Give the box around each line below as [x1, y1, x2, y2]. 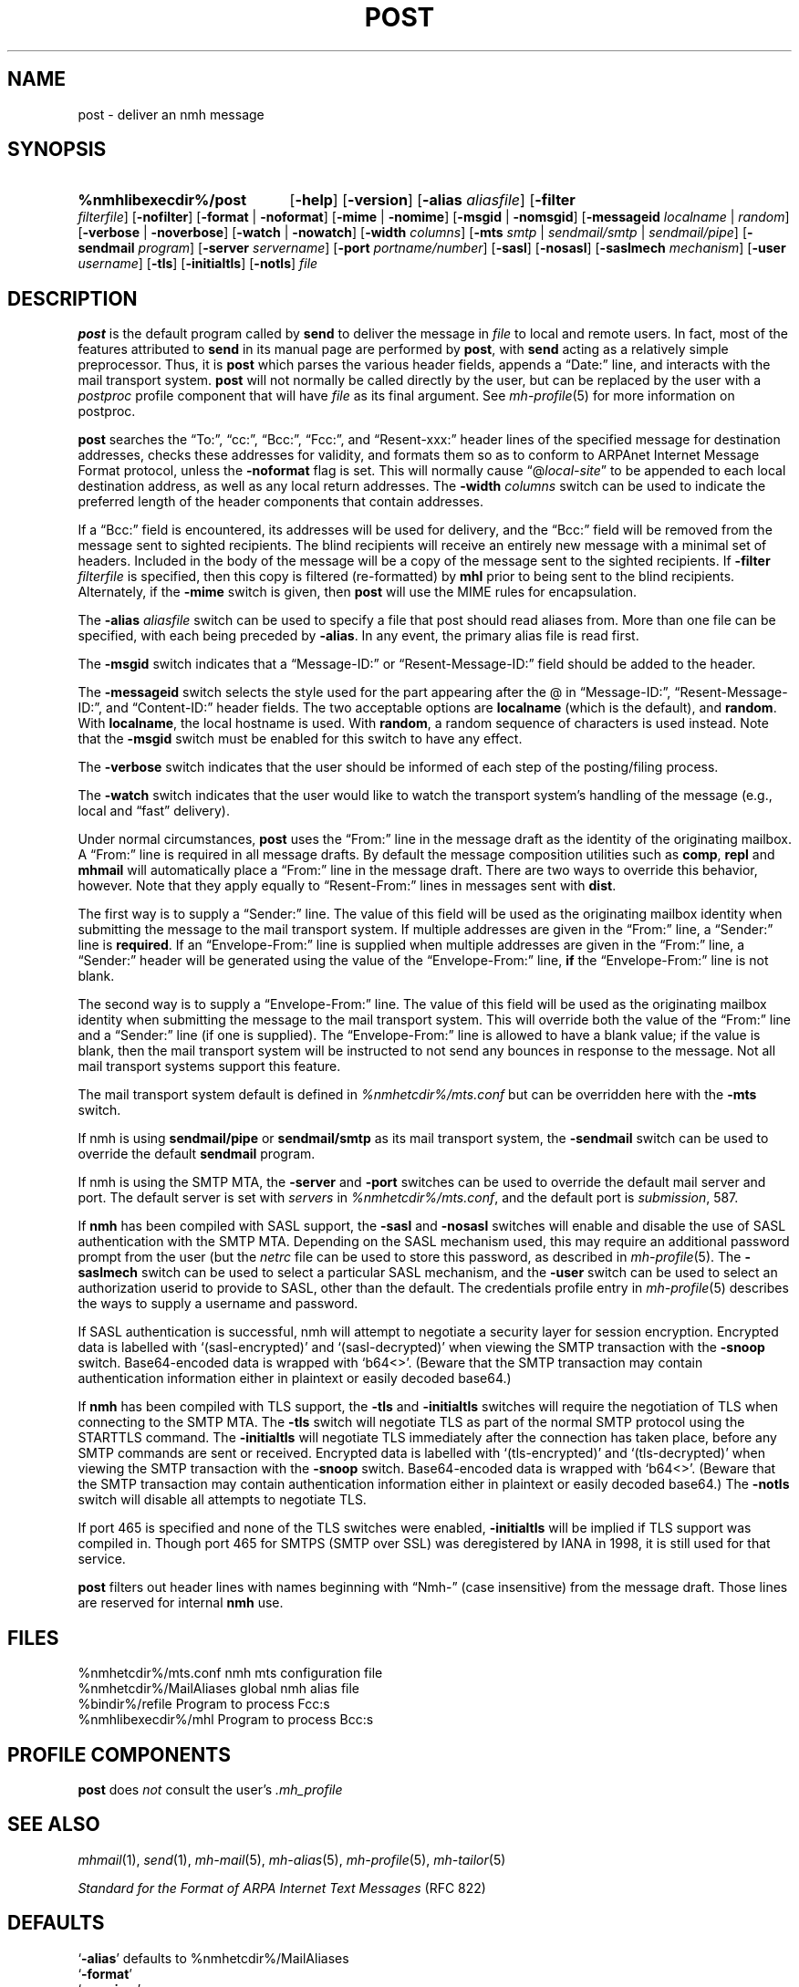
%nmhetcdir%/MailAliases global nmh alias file [78, 1680, 360, 1697]
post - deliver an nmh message [78, 106, 265, 122]
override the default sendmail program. [78, 1146, 316, 1162]
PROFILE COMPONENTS [7, 1743, 231, 1766]
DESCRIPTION [7, 286, 138, 310]
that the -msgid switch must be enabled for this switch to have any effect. [78, 731, 523, 747]
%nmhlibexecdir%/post [78, 191, 247, 210]
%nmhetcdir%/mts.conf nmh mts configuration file [78, 1665, 383, 1681]
